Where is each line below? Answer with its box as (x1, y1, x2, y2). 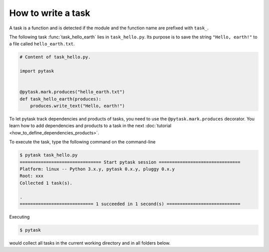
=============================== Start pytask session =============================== (19, 159, 241, 165)
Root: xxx (19, 173, 44, 179)
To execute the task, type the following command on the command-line (9, 139, 156, 145)
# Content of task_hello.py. (19, 54, 91, 60)
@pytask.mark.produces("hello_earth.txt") (19, 89, 125, 95)
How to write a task (9, 7, 91, 18)
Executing (9, 214, 30, 220)
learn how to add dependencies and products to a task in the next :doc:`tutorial (9, 123, 172, 129)
